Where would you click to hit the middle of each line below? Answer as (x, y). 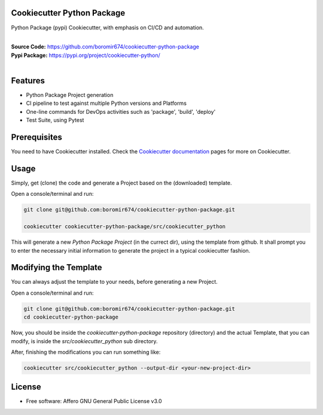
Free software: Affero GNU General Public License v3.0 (94, 401)
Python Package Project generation (70, 95)
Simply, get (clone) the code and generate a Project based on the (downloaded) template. (122, 183)
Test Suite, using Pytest (55, 120)
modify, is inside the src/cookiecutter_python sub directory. (84, 341)
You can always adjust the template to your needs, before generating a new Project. (114, 282)
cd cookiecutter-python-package (71, 317)
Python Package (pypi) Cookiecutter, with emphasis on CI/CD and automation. (108, 28)
